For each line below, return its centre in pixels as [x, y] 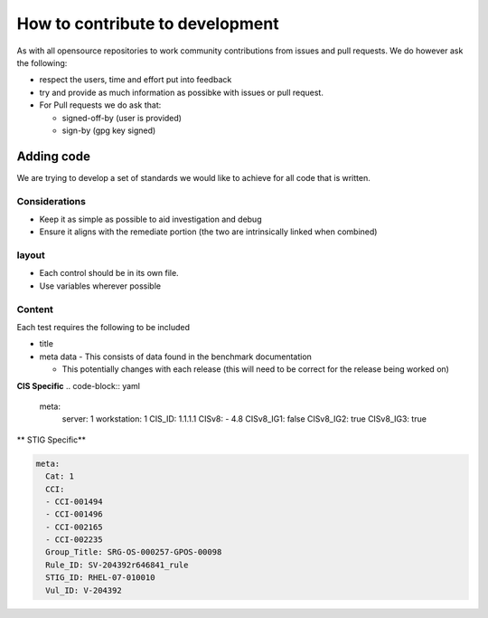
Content [35, 309]
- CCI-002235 [74, 540]
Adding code [53, 156]
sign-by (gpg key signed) [109, 130]
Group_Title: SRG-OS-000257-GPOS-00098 [134, 552]
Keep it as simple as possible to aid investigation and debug [150, 219]
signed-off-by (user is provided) [122, 118]
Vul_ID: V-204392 [84, 590]
